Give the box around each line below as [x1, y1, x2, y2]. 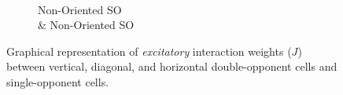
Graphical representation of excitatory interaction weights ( [6, 42, 292, 59]
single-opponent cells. [6, 73, 109, 90]
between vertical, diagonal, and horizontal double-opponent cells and [6, 58, 337, 75]
